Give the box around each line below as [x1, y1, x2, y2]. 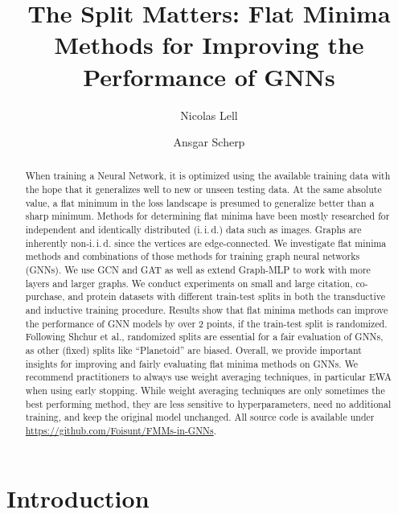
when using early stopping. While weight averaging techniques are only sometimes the [25, 383, 385, 397]
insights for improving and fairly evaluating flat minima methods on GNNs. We [25, 356, 359, 370]
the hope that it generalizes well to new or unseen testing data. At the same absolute [25, 183, 382, 196]
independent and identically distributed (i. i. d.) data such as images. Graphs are [25, 223, 362, 236]
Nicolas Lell [180, 106, 238, 123]
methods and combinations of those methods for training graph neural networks [25, 249, 360, 263]
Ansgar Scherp [173, 134, 245, 150]
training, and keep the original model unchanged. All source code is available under [25, 410, 375, 424]
